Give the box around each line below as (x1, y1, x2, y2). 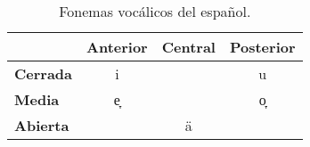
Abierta (14, 115, 69, 135)
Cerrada (14, 63, 73, 84)
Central (161, 37, 216, 57)
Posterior (229, 37, 296, 57)
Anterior (86, 37, 148, 57)
